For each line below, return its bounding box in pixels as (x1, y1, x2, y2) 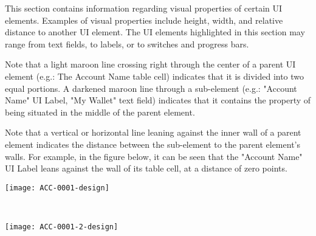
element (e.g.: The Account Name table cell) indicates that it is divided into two (5, 69, 304, 82)
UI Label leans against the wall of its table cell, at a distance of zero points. (5, 162, 287, 175)
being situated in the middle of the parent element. (5, 105, 195, 118)
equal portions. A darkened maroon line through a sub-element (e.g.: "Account (5, 82, 297, 94)
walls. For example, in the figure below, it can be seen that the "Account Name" (5, 150, 303, 162)
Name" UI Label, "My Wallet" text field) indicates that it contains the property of (5, 94, 311, 106)
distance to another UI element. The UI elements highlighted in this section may (5, 26, 305, 38)
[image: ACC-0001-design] (5, 183, 109, 192)
